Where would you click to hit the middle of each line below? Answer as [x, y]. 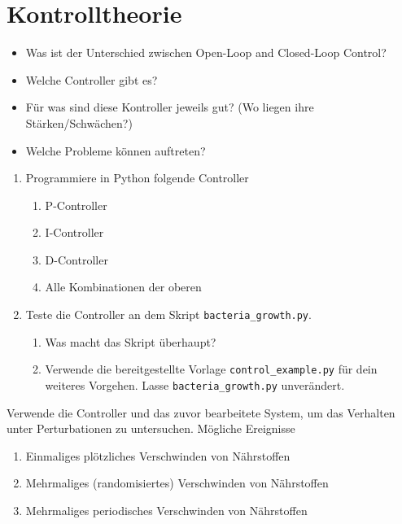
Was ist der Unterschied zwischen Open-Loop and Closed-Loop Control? [206, 52]
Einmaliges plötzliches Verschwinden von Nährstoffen [158, 455]
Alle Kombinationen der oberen [123, 287]
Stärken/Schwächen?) [79, 122]
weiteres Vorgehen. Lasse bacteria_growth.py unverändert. [195, 384]
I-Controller [74, 232]
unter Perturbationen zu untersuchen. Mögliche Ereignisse [151, 428]
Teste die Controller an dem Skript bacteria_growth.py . [168, 314]
